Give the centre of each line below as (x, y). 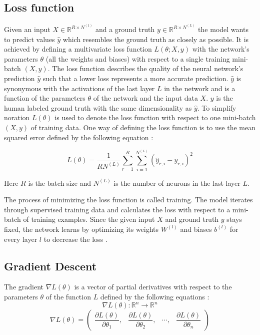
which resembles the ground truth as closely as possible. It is (156, 39)
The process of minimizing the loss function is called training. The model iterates (128, 200)
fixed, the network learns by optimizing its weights (81, 229)
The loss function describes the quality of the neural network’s (148, 68)
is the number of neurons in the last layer (177, 183)
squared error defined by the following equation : (79, 137)
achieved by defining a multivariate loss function (78, 49)
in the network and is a (200, 88)
